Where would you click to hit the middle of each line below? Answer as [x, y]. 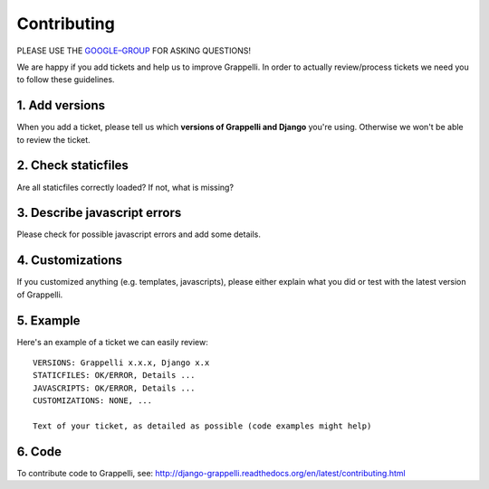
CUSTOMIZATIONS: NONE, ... [93, 401]
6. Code [39, 451]
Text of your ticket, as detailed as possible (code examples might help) [202, 426]
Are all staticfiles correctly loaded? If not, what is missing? [125, 187]
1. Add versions [61, 105]
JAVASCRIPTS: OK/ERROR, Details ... [114, 388]
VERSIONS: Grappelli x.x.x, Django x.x [121, 363]
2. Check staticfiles [72, 166]
